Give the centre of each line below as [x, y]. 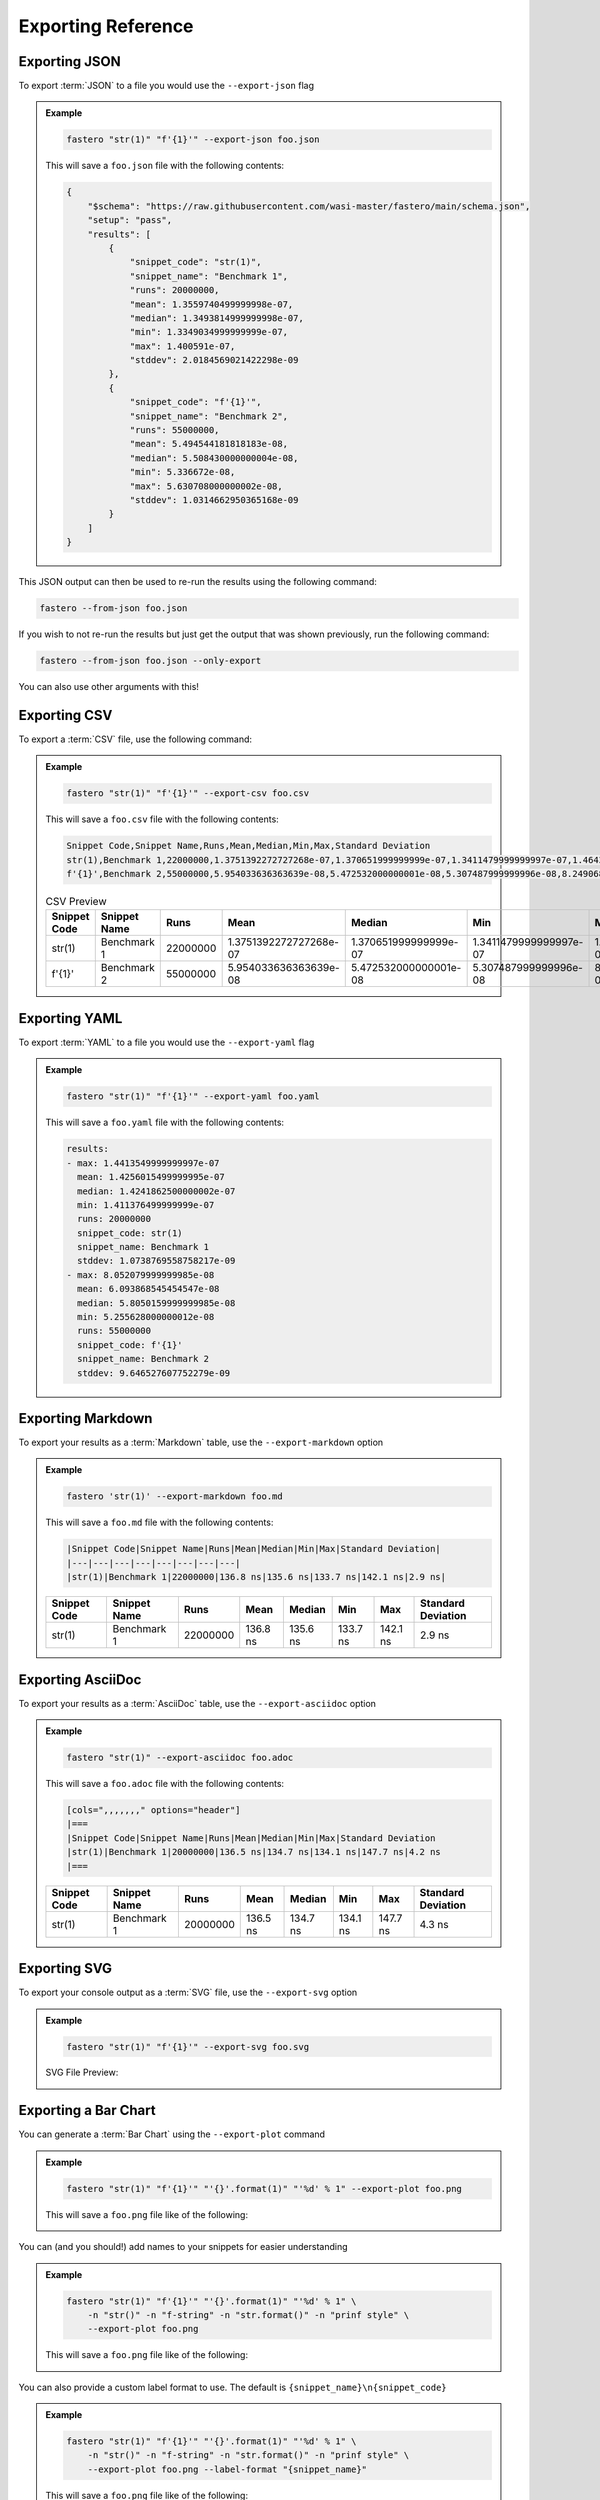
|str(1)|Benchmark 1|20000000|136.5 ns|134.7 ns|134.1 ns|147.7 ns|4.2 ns [254, 1852]
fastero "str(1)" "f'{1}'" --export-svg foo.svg [188, 2046]
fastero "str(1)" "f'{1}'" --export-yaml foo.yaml [193, 1096]
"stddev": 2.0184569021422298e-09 [214, 360]
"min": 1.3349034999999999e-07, [209, 332]
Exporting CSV [65, 715]
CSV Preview [76, 902]
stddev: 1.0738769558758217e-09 [156, 1261]
